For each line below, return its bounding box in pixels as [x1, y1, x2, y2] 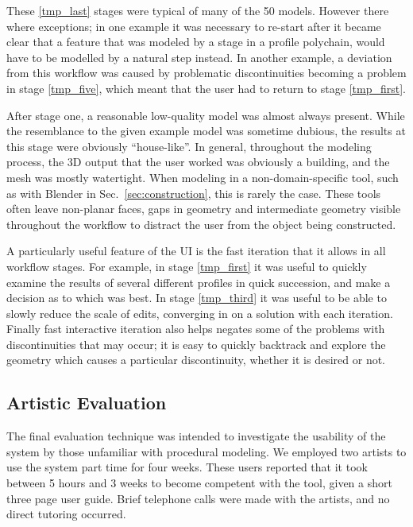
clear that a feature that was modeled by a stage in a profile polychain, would [6, 33, 385, 50]
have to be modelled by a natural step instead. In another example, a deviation [6, 48, 392, 65]
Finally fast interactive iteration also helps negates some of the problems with [6, 320, 385, 337]
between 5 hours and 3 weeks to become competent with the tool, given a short [6, 475, 392, 491]
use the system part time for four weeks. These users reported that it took [6, 459, 368, 475]
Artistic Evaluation [6, 390, 167, 415]
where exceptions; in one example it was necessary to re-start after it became [6, 17, 381, 34]
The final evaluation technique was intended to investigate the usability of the [6, 428, 386, 444]
